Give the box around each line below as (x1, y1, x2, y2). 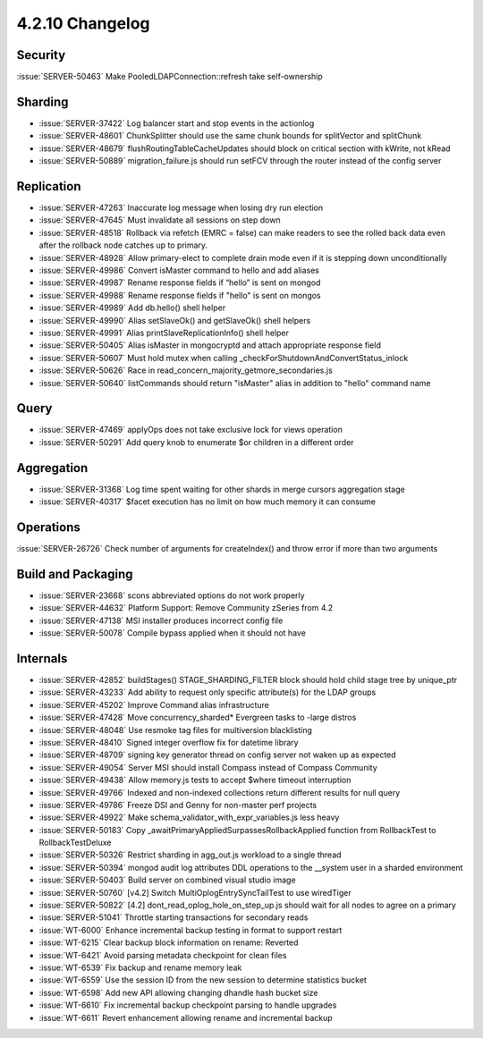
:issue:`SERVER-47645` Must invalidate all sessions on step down (38, 215, 281, 225)
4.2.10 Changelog (16, 13, 151, 33)
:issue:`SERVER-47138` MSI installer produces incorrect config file (38, 615, 284, 626)
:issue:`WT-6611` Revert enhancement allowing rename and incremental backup (38, 1012, 333, 1023)
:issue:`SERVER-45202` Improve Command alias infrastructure (38, 699, 270, 710)
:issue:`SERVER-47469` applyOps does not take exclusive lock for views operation (38, 425, 343, 435)
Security (16, 47, 66, 63)
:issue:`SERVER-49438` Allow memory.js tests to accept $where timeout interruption (38, 774, 352, 786)
